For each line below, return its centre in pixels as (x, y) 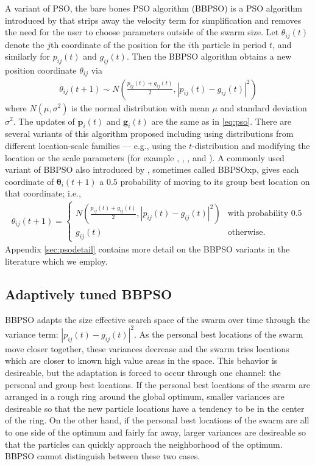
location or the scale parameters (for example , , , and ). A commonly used (145, 157)
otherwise (245, 233)
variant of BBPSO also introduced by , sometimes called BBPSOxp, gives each (152, 169)
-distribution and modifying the (251, 145)
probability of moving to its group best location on (215, 181)
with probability (258, 214)
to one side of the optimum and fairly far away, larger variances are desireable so (156, 432)
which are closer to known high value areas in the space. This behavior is (141, 360)
